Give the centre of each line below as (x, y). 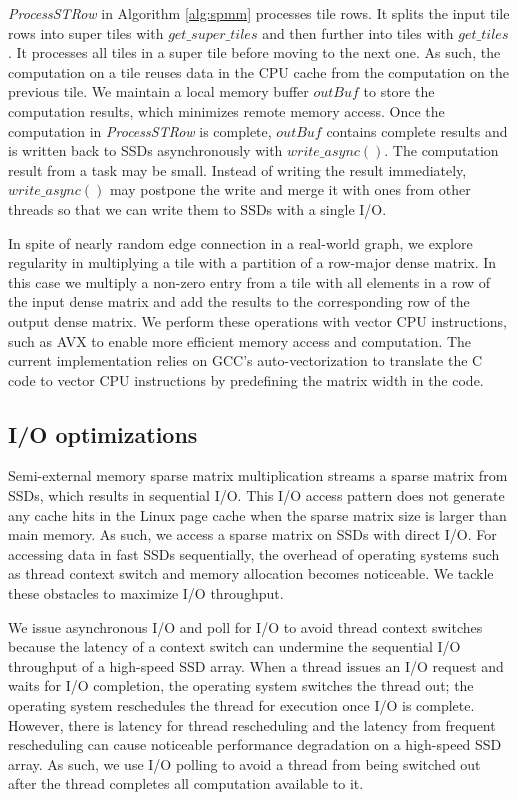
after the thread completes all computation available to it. (186, 783)
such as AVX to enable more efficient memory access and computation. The (240, 340)
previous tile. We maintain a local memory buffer (158, 91)
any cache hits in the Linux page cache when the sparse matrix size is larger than (257, 514)
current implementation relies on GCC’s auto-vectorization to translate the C (245, 360)
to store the (399, 91)
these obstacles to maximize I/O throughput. (146, 593)
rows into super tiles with (86, 32)
